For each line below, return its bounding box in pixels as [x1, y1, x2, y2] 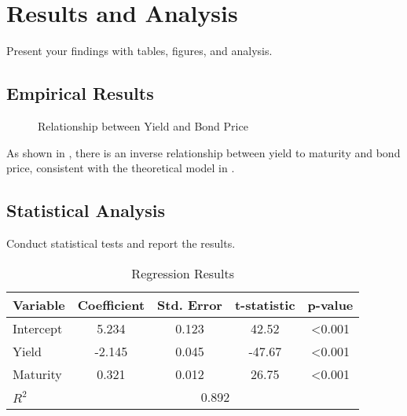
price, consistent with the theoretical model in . [6, 160, 235, 176]
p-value [307, 295, 354, 314]
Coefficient [77, 295, 145, 314]
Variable [13, 295, 65, 314]
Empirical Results [6, 81, 154, 105]
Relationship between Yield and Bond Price [38, 117, 248, 134]
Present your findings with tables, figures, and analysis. [6, 42, 273, 59]
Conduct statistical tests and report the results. [6, 234, 236, 251]
